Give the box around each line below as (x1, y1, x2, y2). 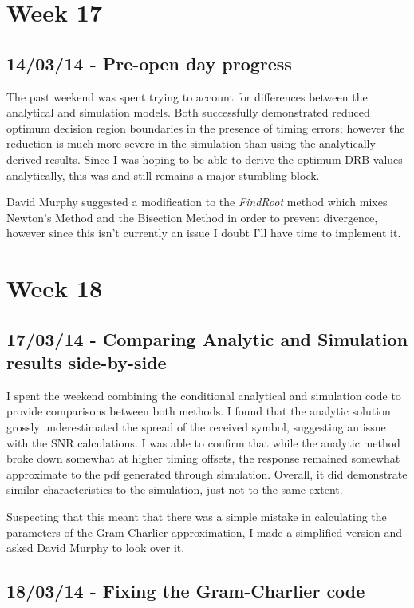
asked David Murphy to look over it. (6, 539, 185, 556)
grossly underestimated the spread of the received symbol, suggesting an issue (6, 419, 386, 435)
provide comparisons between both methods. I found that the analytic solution (6, 403, 391, 419)
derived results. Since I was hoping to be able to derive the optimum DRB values (6, 150, 403, 167)
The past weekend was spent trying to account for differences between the (6, 88, 368, 105)
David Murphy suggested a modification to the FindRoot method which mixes (6, 193, 388, 210)
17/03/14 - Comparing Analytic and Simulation (6, 326, 408, 351)
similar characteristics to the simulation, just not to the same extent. (6, 481, 343, 498)
